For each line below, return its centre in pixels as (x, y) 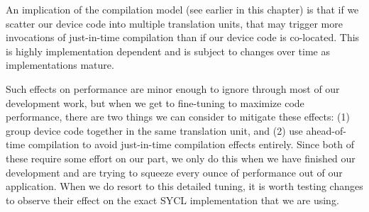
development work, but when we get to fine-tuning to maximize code (155, 102)
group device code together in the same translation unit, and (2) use (154, 130)
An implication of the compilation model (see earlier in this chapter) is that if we (182, 9)
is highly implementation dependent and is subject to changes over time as (168, 51)
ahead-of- (326, 130)
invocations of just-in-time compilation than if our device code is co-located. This (183, 37)
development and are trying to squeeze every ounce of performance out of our (174, 172)
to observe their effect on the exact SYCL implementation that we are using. (172, 200)
